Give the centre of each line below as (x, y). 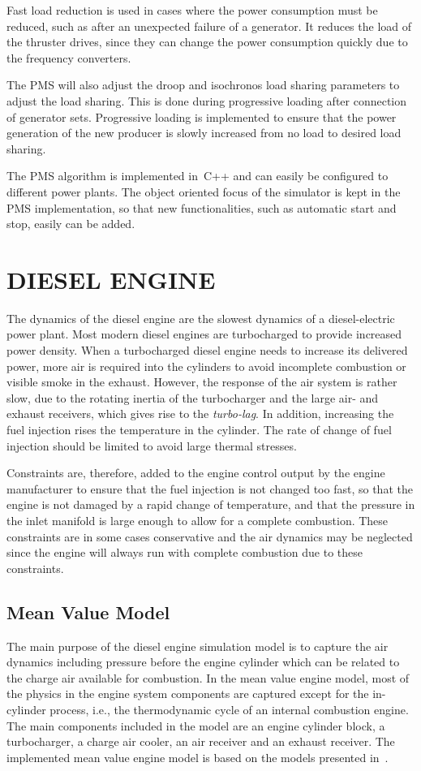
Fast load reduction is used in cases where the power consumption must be (192, 10)
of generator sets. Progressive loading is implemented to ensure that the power (202, 116)
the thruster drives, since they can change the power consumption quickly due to (207, 42)
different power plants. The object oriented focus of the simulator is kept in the (204, 191)
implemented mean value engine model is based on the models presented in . (198, 757)
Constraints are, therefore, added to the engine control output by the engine (196, 473)
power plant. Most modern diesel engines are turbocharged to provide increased (204, 334)
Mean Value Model (88, 612)
